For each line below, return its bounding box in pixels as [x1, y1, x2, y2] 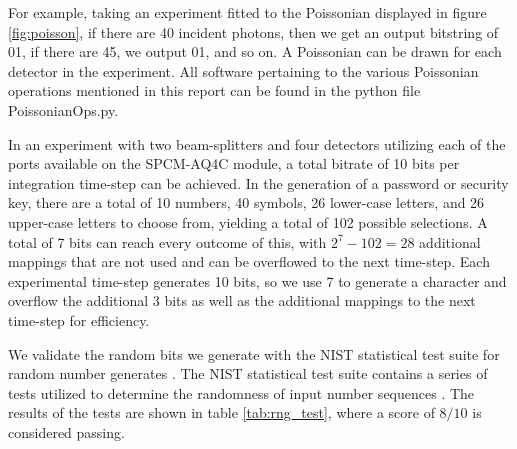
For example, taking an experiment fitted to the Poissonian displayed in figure [8, 2, 487, 22]
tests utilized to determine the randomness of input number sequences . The [8, 382, 475, 403]
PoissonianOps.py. [8, 99, 119, 120]
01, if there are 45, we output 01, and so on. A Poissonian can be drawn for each [8, 41, 502, 62]
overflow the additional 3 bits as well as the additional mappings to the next [8, 290, 476, 311]
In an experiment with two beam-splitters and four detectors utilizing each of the [8, 133, 506, 154]
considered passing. [8, 421, 125, 442]
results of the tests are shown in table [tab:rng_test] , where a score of [8, 402, 435, 423]
